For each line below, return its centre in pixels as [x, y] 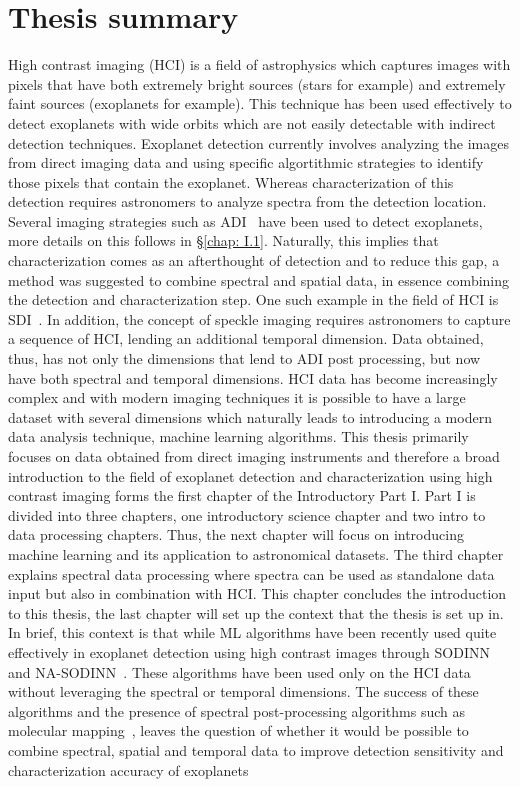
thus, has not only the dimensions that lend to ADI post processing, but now [244, 358]
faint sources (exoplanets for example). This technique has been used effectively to [260, 103]
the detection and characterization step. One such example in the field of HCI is [253, 299]
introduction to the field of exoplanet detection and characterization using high [250, 475]
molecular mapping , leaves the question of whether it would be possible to [238, 730]
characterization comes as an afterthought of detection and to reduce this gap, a [254, 260]
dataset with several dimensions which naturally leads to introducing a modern [250, 416]
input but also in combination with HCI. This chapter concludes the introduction [257, 593]
